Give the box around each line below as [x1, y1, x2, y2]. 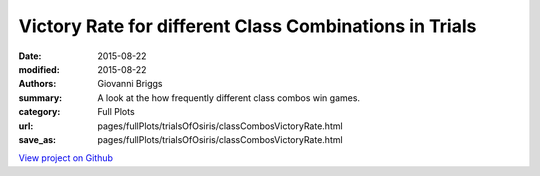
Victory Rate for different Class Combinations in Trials [18, 15, 477, 37]
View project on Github [18, 152, 114, 164]
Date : [18, 50, 42, 62]
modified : [18, 63, 60, 75]
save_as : [18, 133, 57, 145]
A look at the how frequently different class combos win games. [97, 91, 360, 104]
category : [18, 106, 61, 118]
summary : [18, 91, 63, 104]
